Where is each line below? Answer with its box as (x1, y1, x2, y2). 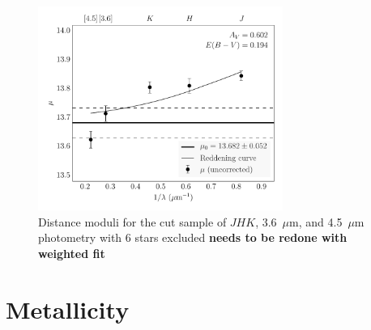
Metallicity (6, 292, 130, 325)
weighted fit (38, 244, 105, 261)
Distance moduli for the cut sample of (38, 213, 227, 230)
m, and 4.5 (289, 213, 343, 230)
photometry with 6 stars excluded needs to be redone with (38, 229, 348, 246)
